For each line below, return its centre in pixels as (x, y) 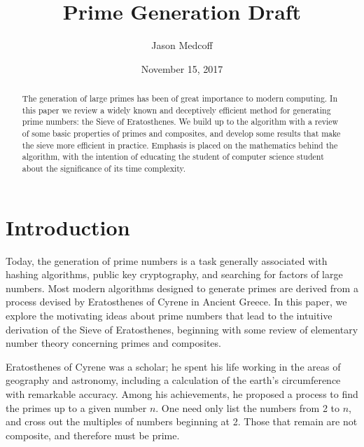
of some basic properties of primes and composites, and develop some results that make (181, 133)
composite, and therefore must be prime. (93, 435)
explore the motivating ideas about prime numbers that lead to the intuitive (169, 316)
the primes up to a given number (76, 407)
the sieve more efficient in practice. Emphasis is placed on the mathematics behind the (180, 145)
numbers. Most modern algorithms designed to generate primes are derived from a (182, 288)
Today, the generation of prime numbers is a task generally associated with (167, 260)
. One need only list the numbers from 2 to (248, 407)
